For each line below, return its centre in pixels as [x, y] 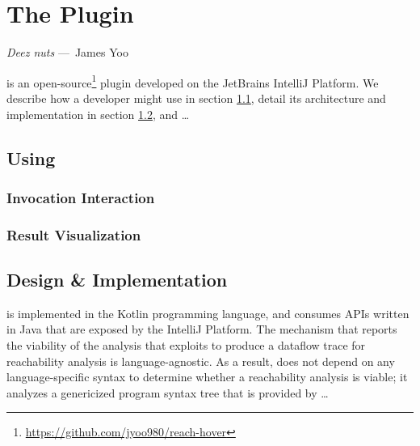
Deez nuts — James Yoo [67, 52]
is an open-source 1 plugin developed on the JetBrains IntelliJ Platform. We [193, 81]
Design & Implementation [117, 280]
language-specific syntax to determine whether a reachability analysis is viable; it [207, 377]
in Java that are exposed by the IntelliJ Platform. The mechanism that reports [202, 329]
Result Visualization [74, 234]
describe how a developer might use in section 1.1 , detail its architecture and [196, 98]
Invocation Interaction [81, 197]
